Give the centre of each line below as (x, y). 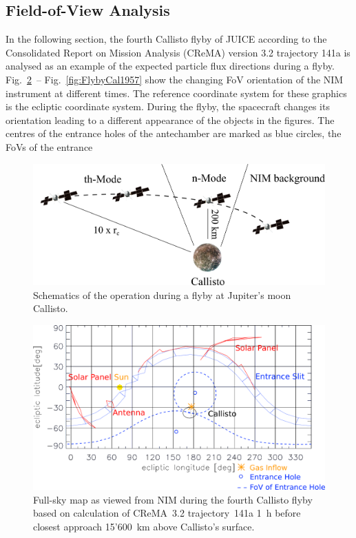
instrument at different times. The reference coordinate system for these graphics (176, 93)
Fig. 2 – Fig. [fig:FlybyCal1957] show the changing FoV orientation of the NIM (175, 79)
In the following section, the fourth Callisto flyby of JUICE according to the (166, 39)
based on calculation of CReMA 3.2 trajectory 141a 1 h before (167, 513)
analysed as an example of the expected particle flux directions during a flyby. (170, 66)
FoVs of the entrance (49, 146)
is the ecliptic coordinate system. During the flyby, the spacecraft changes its (168, 106)
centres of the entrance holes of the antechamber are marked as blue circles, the (174, 133)
